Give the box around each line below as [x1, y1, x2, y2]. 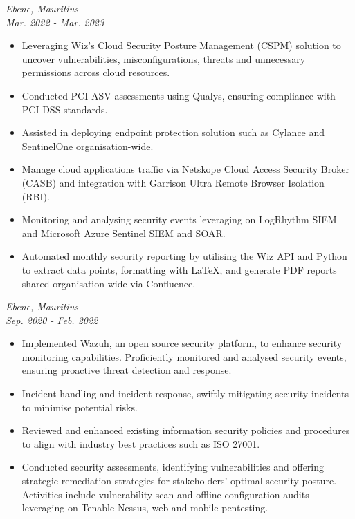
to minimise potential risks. [21, 399, 138, 414]
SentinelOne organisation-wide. [21, 138, 154, 153]
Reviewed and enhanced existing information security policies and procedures [21, 423, 350, 437]
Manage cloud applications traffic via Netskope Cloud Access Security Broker [21, 162, 349, 176]
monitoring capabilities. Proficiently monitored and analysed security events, [21, 349, 347, 364]
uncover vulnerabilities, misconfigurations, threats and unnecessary [21, 51, 306, 66]
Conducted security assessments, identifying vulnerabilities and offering [21, 460, 325, 474]
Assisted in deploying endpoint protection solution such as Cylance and [21, 125, 325, 140]
